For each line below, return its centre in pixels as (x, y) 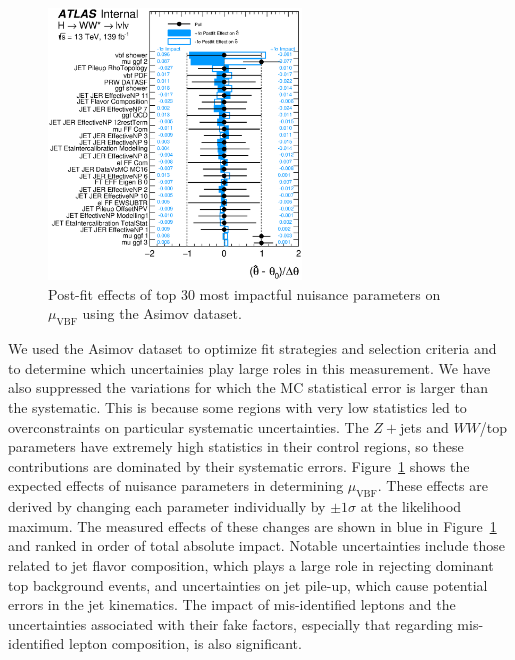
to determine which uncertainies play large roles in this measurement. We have (249, 367)
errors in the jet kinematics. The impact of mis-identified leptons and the (232, 604)
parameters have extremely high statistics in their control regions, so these (236, 446)
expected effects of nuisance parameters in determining (176, 485)
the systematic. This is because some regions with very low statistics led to (237, 406)
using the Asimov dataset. (162, 313)
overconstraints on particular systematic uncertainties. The (188, 426)
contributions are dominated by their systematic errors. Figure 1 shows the (239, 465)
